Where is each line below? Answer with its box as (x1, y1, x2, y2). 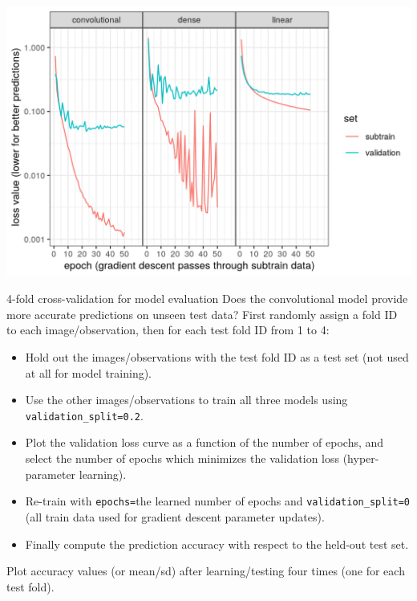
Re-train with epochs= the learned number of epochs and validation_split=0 (25, 493, 411, 509)
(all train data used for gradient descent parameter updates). (25, 508, 325, 525)
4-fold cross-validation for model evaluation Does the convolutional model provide (6, 290, 408, 307)
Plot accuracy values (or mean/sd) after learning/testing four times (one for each (6, 562, 405, 579)
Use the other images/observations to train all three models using (25, 391, 348, 408)
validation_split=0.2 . (25, 407, 144, 423)
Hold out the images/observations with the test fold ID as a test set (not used (25, 349, 409, 366)
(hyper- (342, 450, 379, 467)
